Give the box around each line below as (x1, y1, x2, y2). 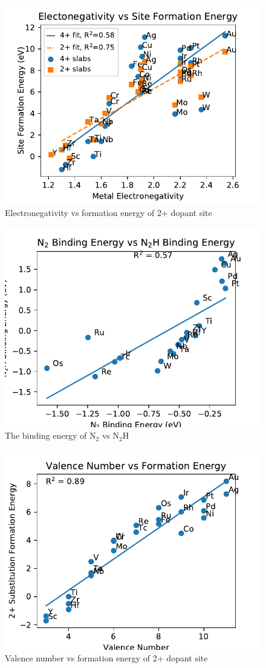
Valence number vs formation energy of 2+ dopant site (5, 652, 208, 664)
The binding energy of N (5, 429, 96, 442)
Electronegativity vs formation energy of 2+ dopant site (5, 206, 212, 219)
